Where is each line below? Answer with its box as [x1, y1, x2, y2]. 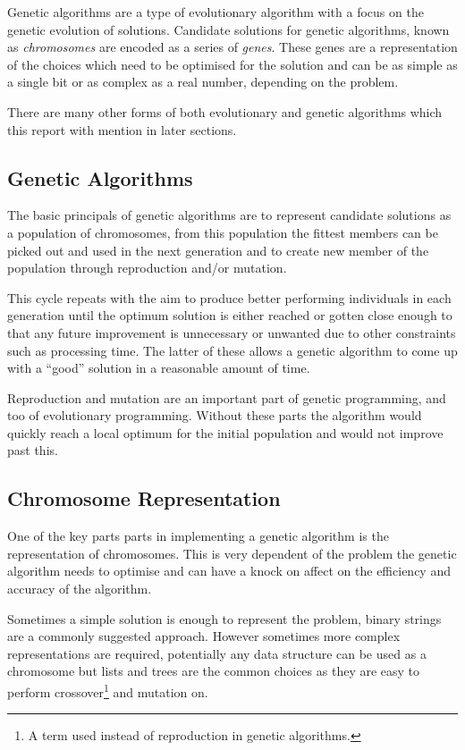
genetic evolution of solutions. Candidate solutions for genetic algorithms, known [7, 20, 450, 38]
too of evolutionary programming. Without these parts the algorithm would [7, 406, 422, 425]
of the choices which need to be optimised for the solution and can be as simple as [7, 55, 458, 73]
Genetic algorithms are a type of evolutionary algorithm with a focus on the [7, 3, 424, 21]
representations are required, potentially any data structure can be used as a [7, 644, 427, 662]
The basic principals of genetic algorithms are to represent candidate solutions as [7, 206, 452, 224]
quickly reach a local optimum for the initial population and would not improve [7, 423, 444, 442]
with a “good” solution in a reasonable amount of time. [7, 358, 310, 377]
